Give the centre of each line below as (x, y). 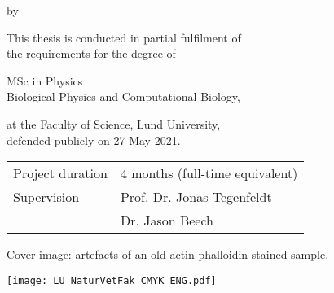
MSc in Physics (45, 80)
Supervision (46, 197)
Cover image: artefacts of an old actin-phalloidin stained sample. (168, 254)
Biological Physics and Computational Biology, (123, 96)
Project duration (60, 173)
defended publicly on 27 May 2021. (94, 140)
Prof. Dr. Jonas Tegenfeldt (196, 197)
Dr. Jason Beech (167, 221)
